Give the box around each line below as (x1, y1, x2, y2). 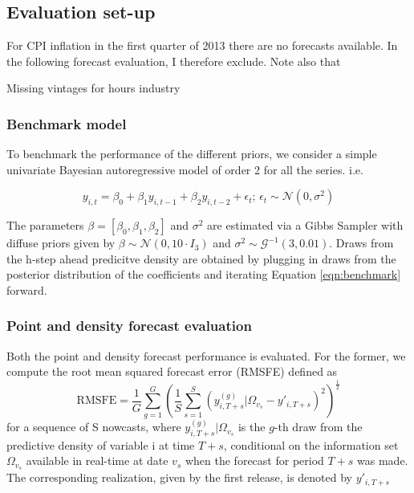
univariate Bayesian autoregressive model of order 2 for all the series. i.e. (6, 161, 363, 177)
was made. (357, 452, 408, 469)
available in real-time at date (26, 452, 168, 469)
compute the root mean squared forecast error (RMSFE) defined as (6, 363, 338, 380)
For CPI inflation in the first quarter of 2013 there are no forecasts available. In (6, 37, 398, 54)
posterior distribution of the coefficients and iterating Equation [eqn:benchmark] (6, 266, 401, 283)
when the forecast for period (185, 452, 324, 469)
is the (237, 418, 266, 435)
